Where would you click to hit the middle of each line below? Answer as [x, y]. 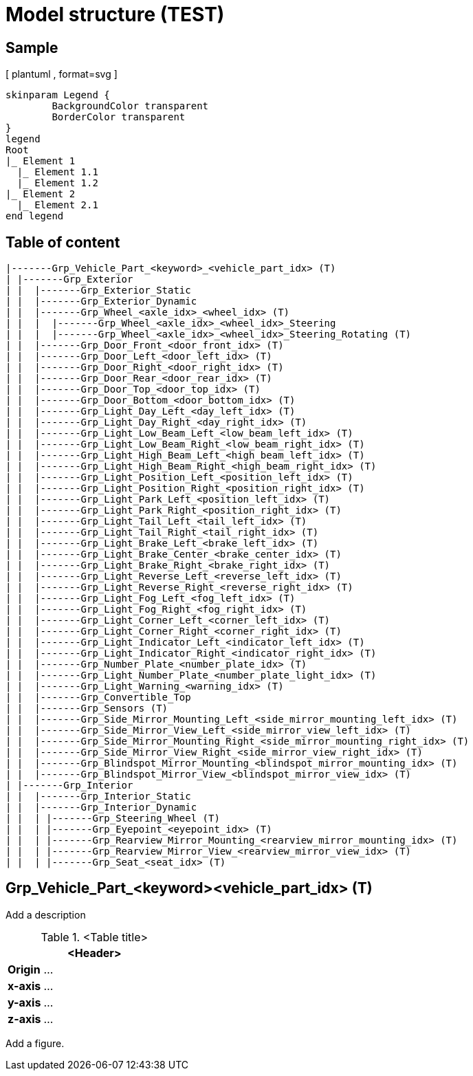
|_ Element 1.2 [57, 183]
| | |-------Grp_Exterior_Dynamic [101, 301]
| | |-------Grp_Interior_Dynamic [101, 808]
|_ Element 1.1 [57, 172]
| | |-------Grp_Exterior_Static [98, 290]
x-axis [24, 986]
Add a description [46, 914]
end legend [35, 216]
